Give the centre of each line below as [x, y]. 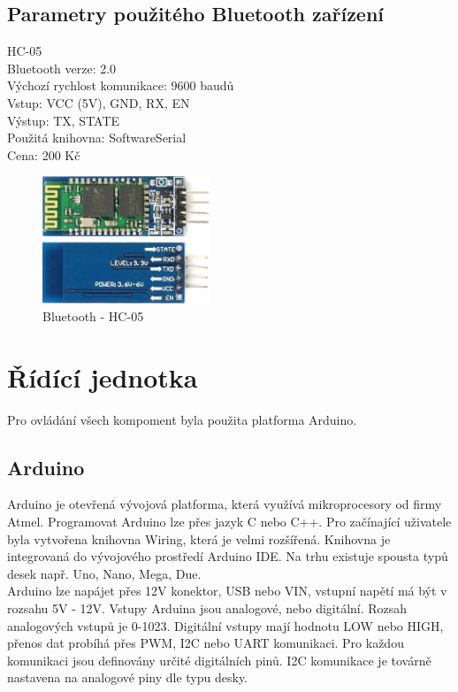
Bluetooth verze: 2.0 [62, 68]
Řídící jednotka [103, 377]
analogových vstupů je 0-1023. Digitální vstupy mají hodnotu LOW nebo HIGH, [225, 625]
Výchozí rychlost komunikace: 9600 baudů [121, 85]
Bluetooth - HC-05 [93, 315]
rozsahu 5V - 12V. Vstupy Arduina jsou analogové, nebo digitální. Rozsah [207, 608]
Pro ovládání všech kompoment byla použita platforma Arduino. [182, 419]
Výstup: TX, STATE [64, 120]
